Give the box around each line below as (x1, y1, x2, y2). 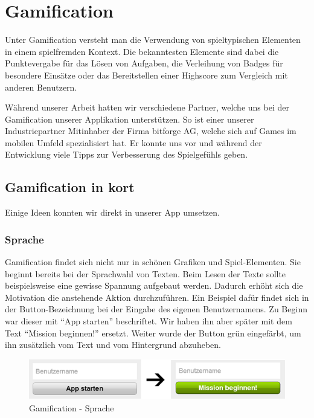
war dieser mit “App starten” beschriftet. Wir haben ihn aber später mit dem (5, 315, 292, 327)
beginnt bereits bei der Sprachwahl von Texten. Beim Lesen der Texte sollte (5, 267, 286, 280)
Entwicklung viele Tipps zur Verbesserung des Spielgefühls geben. (5, 148, 248, 161)
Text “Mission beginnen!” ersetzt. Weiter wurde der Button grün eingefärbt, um (5, 326, 301, 339)
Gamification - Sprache (29, 401, 114, 414)
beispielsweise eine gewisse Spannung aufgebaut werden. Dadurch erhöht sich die (5, 279, 303, 292)
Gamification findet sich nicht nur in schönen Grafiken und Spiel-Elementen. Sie (5, 256, 301, 268)
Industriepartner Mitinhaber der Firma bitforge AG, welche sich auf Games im (5, 124, 296, 137)
